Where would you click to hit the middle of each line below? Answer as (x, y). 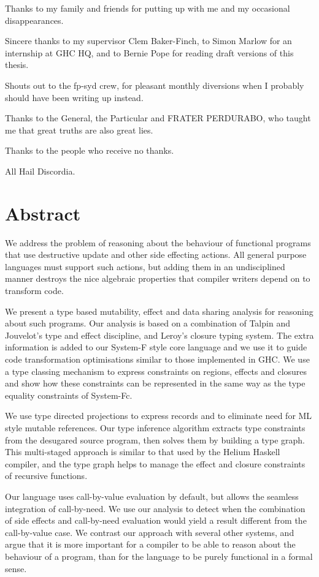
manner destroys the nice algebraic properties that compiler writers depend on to (158, 278)
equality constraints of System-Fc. (69, 395)
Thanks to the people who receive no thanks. (90, 150)
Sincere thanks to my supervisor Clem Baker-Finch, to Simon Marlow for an (148, 41)
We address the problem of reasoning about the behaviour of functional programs (158, 242)
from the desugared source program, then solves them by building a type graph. (155, 439)
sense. (16, 568)
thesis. (17, 65)
